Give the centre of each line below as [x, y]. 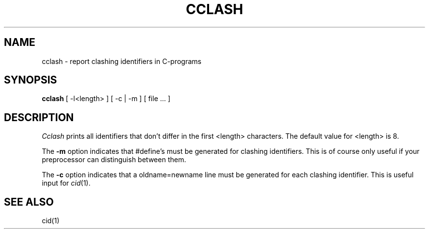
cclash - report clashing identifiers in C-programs [122, 61]
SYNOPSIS [31, 80]
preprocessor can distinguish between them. [114, 160]
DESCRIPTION [39, 117]
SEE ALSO [29, 202]
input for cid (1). [66, 183]
